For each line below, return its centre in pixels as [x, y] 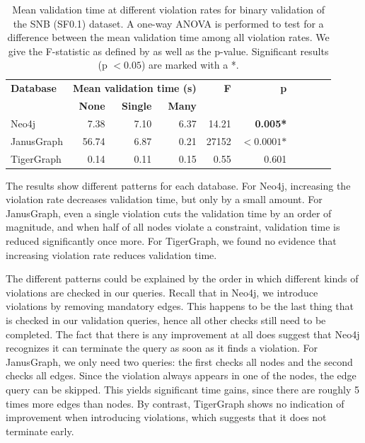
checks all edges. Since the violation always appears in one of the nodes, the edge [181, 375]
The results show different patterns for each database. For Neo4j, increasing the [178, 185]
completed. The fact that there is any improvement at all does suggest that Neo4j [183, 334]
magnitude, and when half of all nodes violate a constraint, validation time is [173, 227]
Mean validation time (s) [134, 88]
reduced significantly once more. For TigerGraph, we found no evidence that [171, 241]
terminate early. [40, 431]
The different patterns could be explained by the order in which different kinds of [182, 278]
